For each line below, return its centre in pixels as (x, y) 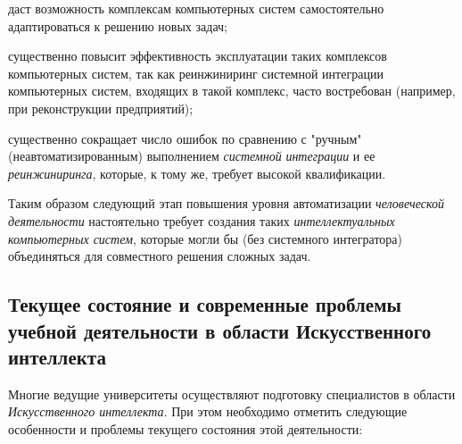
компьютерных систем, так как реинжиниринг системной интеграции (196, 73)
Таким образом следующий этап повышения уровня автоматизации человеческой (226, 203)
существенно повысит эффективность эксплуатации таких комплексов (198, 56)
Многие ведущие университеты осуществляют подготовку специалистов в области (232, 394)
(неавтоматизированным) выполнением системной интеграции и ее (192, 156)
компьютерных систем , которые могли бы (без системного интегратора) (206, 238)
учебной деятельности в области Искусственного (220, 330)
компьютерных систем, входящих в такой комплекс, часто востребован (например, (232, 91)
